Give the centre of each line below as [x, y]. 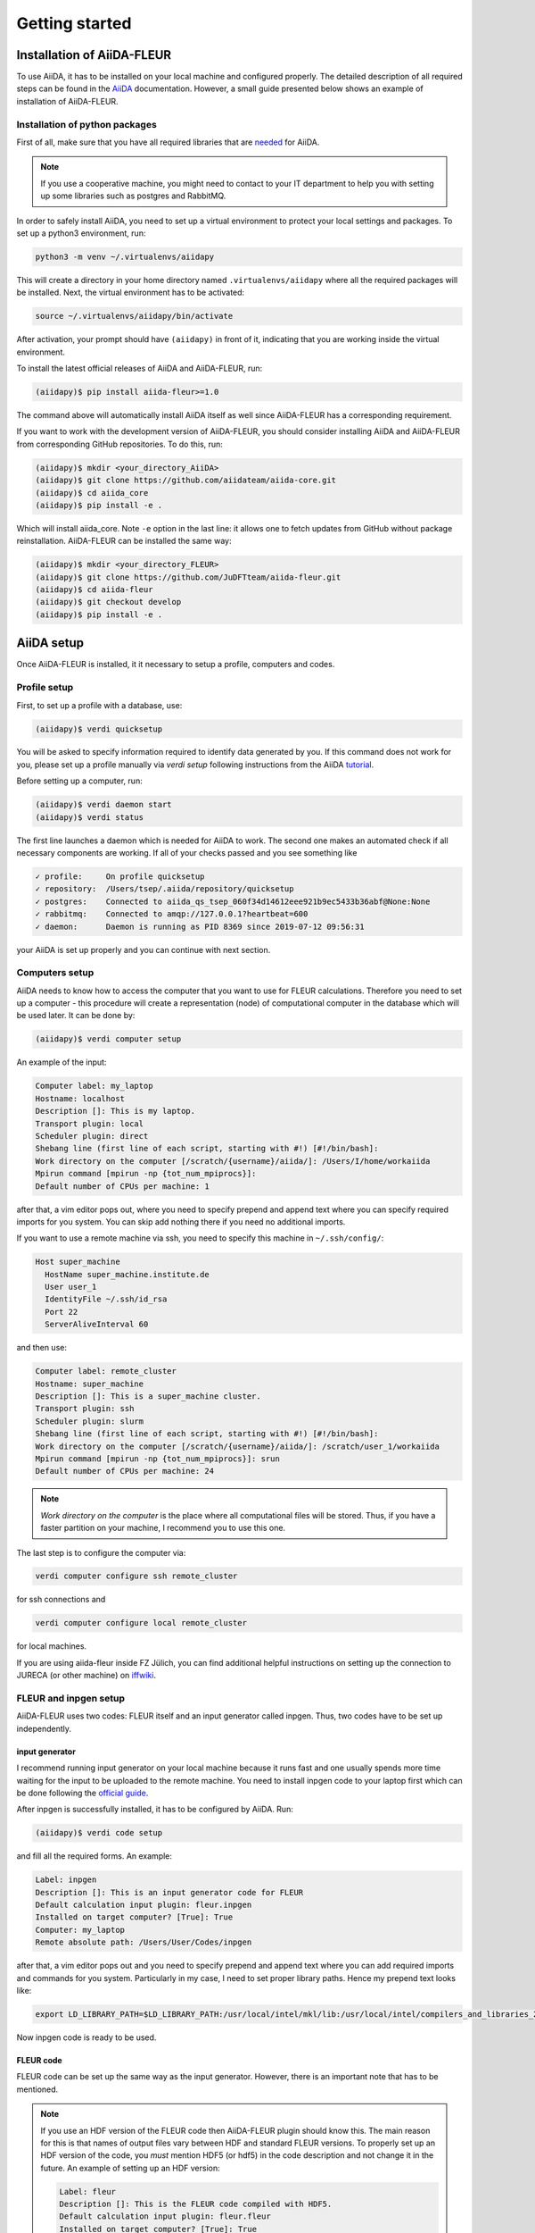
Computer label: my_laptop [94, 1086]
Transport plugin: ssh [85, 1409]
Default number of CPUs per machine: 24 [124, 1471]
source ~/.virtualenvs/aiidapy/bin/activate [134, 316]
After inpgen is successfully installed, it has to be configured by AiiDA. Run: [155, 1810]
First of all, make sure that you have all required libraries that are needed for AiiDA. [168, 142]
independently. [44, 1728]
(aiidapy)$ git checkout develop [108, 602]
